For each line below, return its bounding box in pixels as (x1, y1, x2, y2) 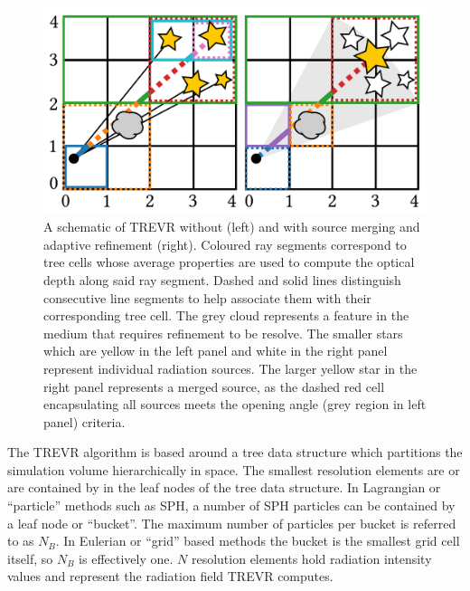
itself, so (7, 548, 53, 567)
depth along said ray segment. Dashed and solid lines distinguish (43, 270, 401, 289)
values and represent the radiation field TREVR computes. (7, 567, 334, 586)
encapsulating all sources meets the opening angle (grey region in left (43, 395, 427, 414)
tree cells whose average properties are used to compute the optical (43, 253, 415, 272)
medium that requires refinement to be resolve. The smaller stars (43, 323, 403, 342)
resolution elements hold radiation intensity (191, 548, 432, 567)
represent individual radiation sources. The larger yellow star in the (43, 358, 418, 377)
